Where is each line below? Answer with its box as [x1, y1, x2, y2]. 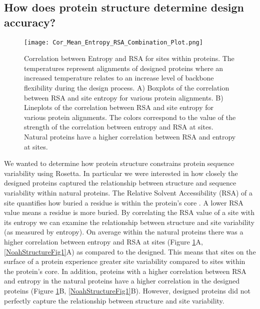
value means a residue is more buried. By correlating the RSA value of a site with [4, 207, 254, 217]
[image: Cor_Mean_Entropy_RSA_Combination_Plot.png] [24, 38, 203, 46]
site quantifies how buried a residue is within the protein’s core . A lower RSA [4, 197, 243, 207]
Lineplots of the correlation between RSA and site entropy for [24, 102, 214, 112]
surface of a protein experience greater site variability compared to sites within [4, 256, 245, 266]
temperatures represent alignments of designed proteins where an [24, 62, 223, 73]
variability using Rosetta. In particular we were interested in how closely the [4, 167, 238, 178]
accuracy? [4, 14, 56, 29]
